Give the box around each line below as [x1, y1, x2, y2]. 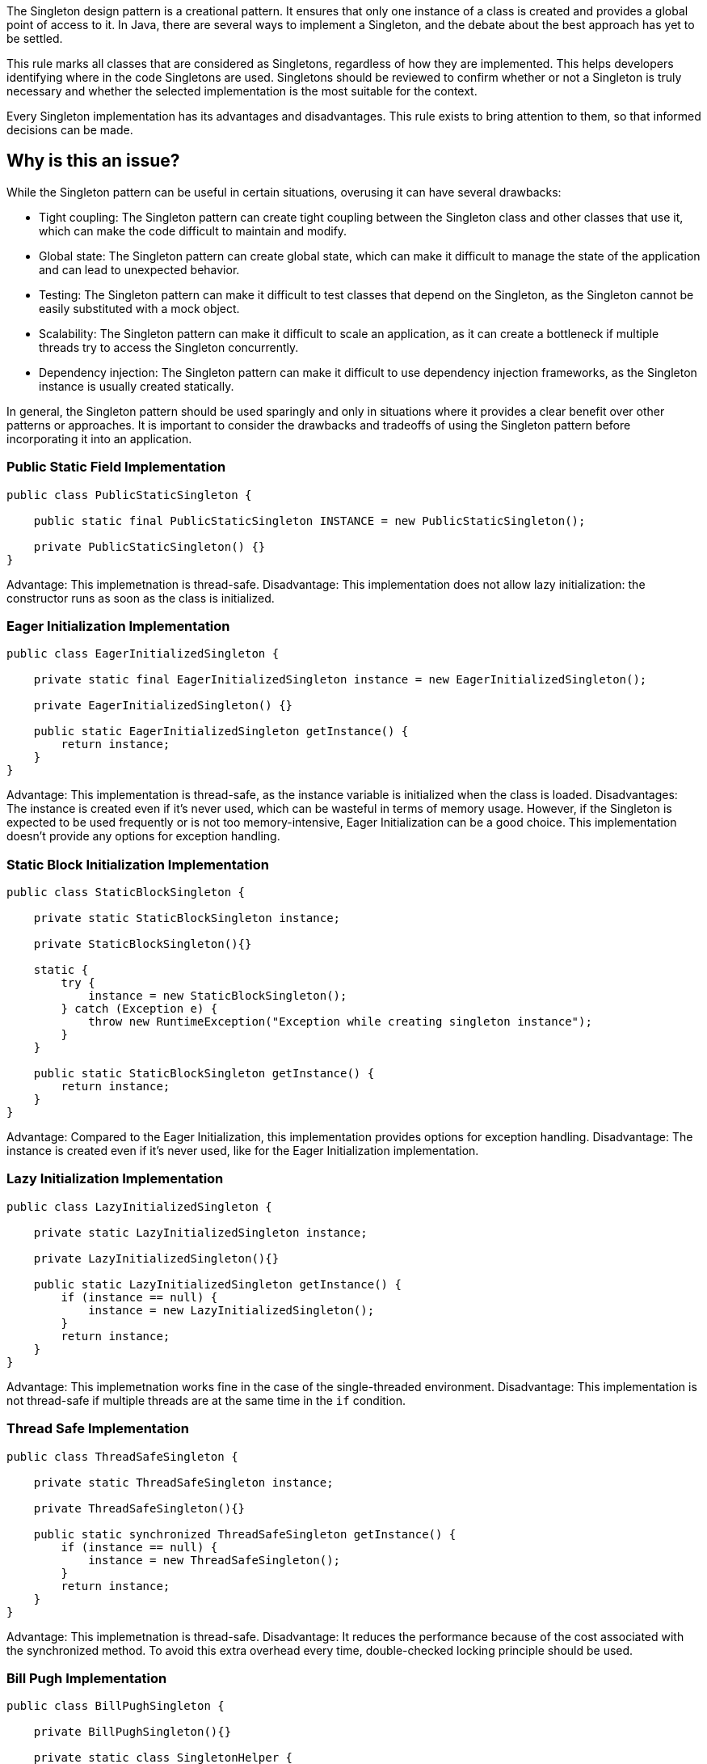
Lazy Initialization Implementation [6, 1170, 224, 1187]
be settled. [6, 32, 63, 45]
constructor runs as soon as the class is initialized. [6, 590, 275, 605]
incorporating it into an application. [6, 431, 192, 446]
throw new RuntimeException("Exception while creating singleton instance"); [88, 1015, 592, 1029]
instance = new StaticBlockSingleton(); [88, 989, 347, 1003]
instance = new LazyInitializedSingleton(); [88, 1303, 375, 1317]
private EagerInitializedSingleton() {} [33, 699, 293, 713]
